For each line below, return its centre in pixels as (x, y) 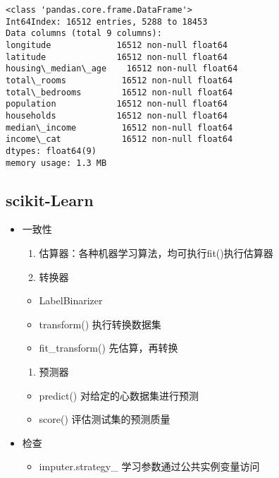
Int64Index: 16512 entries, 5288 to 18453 (107, 22)
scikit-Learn (50, 199)
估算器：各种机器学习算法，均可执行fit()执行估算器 (156, 252)
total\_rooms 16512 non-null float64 (119, 80)
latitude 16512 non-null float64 (117, 57)
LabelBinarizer (71, 300)
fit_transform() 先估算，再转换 (108, 348)
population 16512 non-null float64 (117, 104)
